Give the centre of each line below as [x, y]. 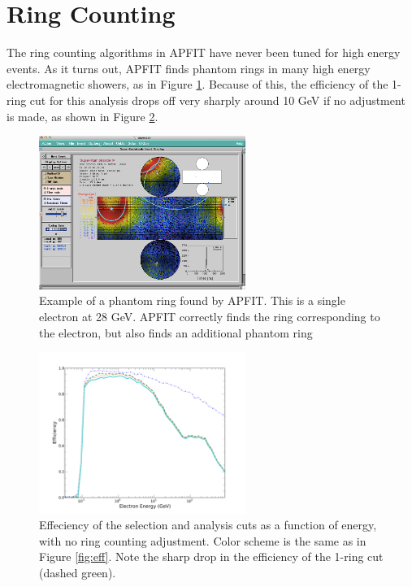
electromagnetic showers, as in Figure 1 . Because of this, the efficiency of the [197, 84]
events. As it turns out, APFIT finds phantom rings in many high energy [189, 68]
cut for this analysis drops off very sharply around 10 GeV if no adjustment [217, 100]
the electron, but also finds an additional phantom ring [176, 332]
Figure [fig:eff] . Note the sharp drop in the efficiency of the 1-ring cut [211, 557]
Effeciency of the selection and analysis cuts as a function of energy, [208, 525]
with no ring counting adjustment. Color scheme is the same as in [203, 540]
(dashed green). [78, 572]
